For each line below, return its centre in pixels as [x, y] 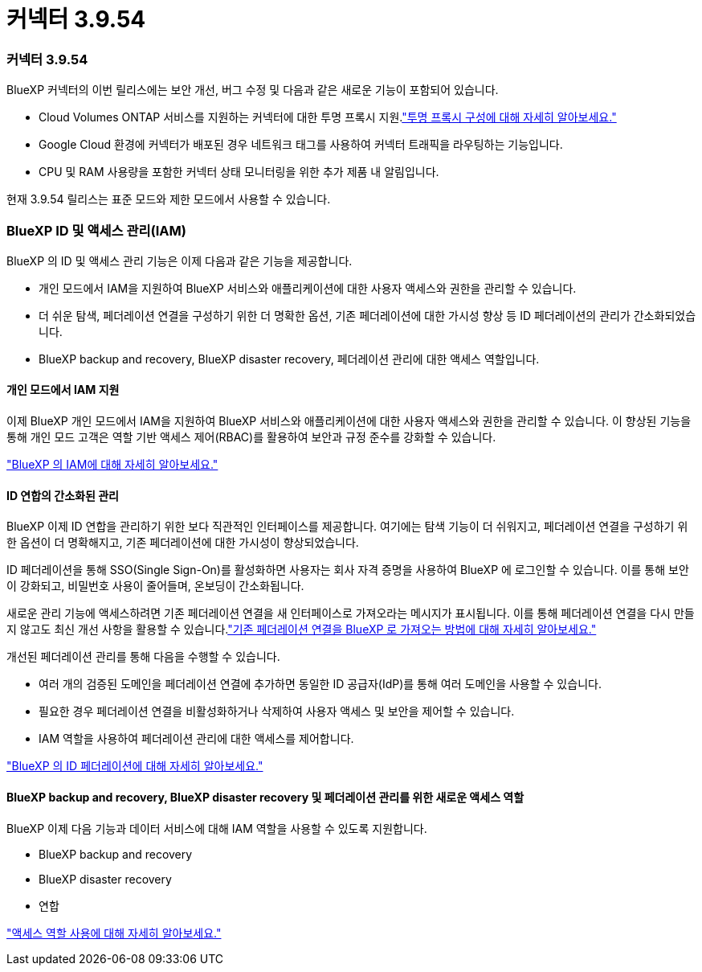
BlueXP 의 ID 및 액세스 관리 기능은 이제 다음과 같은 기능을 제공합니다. [180, 260]
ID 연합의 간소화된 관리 [63, 495]
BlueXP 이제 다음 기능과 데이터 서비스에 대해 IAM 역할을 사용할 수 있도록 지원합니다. [217, 828]
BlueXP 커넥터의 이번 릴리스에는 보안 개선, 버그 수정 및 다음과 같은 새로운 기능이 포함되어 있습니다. [253, 90]
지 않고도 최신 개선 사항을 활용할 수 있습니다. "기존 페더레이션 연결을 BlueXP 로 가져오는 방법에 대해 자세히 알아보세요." [302, 630]
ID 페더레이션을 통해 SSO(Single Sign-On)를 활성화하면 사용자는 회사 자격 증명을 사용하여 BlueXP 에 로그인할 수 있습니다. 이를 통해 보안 [348, 570]
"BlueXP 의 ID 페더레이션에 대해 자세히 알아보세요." [135, 766]
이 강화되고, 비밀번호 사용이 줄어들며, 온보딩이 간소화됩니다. [155, 586]
